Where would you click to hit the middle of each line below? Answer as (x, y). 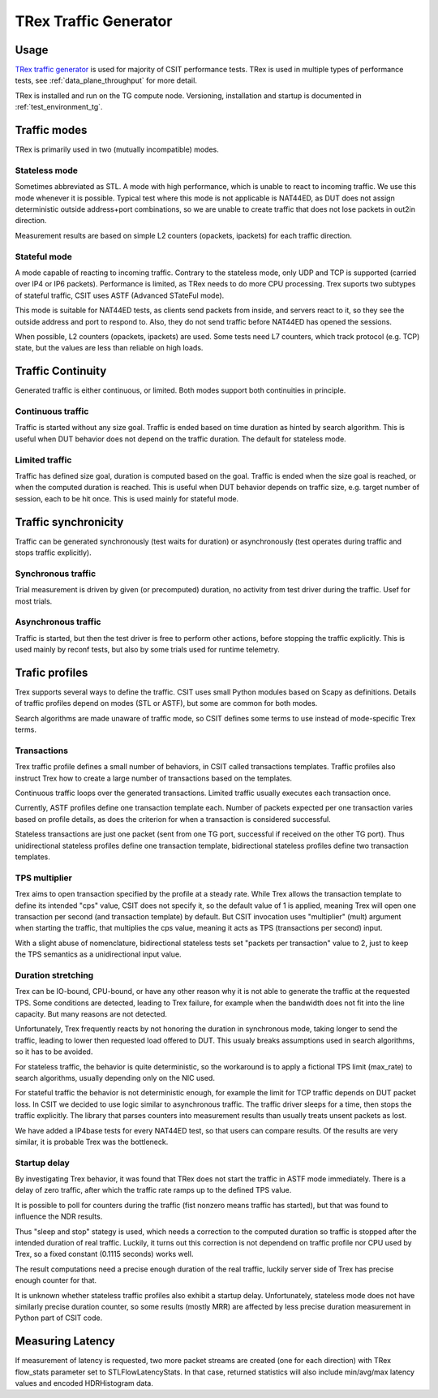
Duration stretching (54, 975)
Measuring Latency (65, 1342)
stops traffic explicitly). (54, 553)
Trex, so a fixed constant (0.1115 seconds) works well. (104, 1254)
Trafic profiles (52, 672)
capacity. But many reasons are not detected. (91, 1014)
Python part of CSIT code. (59, 1318)
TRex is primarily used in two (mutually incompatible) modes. (117, 149)
